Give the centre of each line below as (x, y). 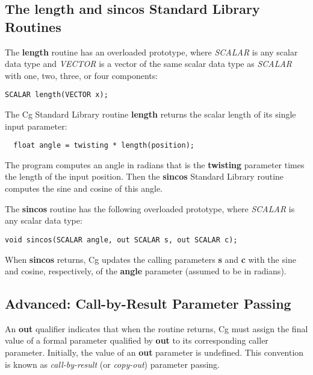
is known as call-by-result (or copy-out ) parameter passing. (113, 364)
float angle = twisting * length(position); (104, 146)
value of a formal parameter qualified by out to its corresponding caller (137, 340)
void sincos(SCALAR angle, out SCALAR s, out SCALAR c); (121, 240)
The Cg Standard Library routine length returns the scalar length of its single (150, 114)
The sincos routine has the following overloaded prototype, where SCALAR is (150, 208)
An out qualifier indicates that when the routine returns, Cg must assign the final (156, 328)
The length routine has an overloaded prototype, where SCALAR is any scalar (151, 52)
